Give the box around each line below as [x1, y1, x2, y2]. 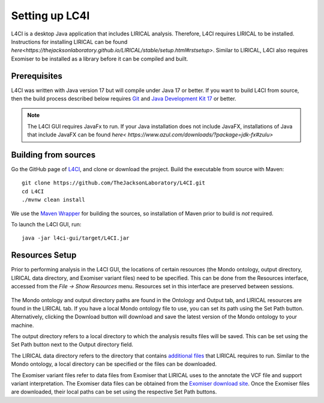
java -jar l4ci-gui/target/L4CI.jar [22, 235, 130, 241]
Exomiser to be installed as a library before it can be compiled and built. [11, 55, 188, 62]
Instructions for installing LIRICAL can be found [11, 38, 128, 45]
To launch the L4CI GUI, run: [11, 221, 82, 228]
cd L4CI [22, 188, 44, 195]
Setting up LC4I [11, 9, 90, 22]
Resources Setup [11, 250, 77, 261]
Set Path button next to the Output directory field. [11, 341, 133, 348]
